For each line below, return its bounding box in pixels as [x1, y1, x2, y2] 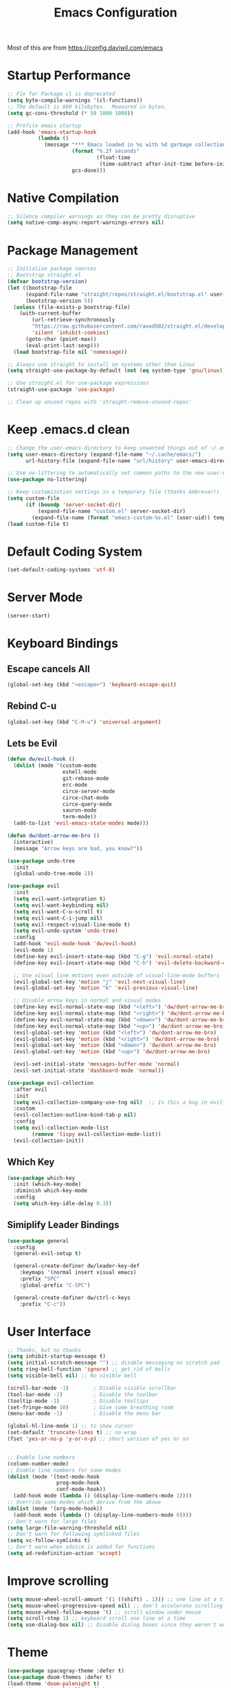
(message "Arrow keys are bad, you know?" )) [13, 845, 143, 852]
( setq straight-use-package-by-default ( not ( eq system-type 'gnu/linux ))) [7, 367, 229, 374]
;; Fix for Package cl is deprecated [7, 91, 115, 98]
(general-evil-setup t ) [13, 1250, 81, 1257]
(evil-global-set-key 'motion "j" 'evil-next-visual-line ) [13, 978, 186, 985]
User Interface [7, 1324, 91, 1340]
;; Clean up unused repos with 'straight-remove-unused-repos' [7, 399, 192, 405]
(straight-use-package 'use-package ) [7, 386, 115, 393]
